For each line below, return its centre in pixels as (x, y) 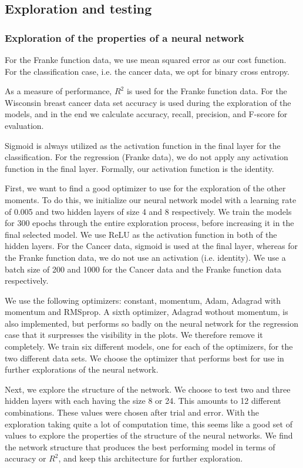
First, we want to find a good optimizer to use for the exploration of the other (145, 188)
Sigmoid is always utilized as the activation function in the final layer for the (143, 145)
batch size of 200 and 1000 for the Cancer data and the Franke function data (143, 269)
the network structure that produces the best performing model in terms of (140, 447)
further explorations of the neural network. (82, 369)
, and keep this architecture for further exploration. (151, 458)
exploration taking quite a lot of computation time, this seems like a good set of (149, 424)
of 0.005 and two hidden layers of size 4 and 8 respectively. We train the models (148, 211)
